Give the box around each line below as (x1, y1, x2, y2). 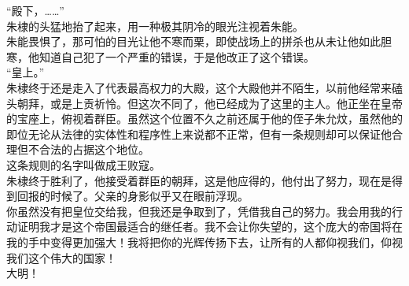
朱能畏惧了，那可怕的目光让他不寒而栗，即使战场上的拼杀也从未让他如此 (6, 33, 381, 50)
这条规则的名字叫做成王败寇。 (6, 156, 160, 173)
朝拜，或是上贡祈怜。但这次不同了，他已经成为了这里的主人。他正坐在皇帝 (17, 95, 403, 111)
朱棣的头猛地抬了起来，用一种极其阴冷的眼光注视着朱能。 (6, 17, 304, 34)
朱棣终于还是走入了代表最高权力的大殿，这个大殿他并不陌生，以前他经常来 (6, 79, 392, 95)
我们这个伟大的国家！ (6, 249, 116, 266)
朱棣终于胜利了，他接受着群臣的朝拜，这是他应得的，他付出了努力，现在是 (6, 172, 392, 188)
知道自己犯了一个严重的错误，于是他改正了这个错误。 (39, 48, 315, 65)
